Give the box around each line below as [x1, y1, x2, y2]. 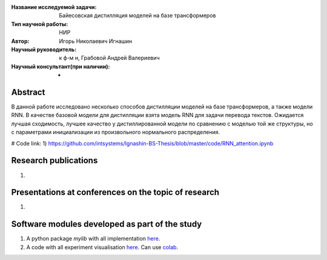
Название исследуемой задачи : [11, 4, 97, 10]
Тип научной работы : [11, 20, 68, 27]
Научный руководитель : [11, 45, 77, 53]
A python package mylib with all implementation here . [26, 235, 160, 242]
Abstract [11, 87, 45, 97]
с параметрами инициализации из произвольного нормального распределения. [11, 128, 220, 136]
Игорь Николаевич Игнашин [59, 37, 133, 45]
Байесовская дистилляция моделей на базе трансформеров [59, 12, 216, 19]
